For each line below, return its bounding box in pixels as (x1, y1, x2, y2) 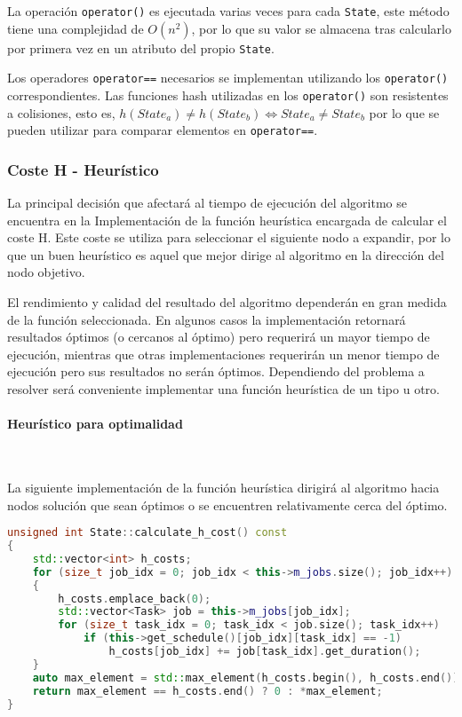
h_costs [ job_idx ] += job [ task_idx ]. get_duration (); (108, 645, 421, 658)
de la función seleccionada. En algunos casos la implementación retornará (7, 310, 406, 328)
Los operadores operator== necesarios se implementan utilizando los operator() (7, 68, 449, 87)
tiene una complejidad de (7, 19, 144, 37)
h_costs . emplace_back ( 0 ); (58, 592, 211, 605)
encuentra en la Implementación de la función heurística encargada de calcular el (7, 210, 447, 229)
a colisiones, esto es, (7, 103, 115, 122)
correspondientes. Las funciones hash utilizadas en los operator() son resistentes (7, 85, 449, 104)
